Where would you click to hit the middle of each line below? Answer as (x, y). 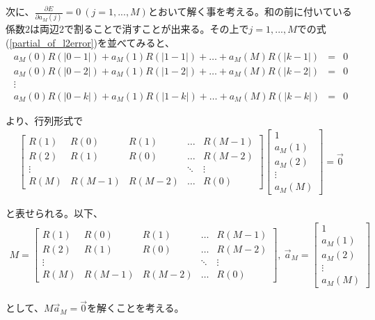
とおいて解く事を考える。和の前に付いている (250, 11)
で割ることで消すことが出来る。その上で (157, 29)
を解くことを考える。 (136, 308)
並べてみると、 (141, 42)
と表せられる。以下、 (54, 213)
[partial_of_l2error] (51, 42)
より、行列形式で (45, 120)
